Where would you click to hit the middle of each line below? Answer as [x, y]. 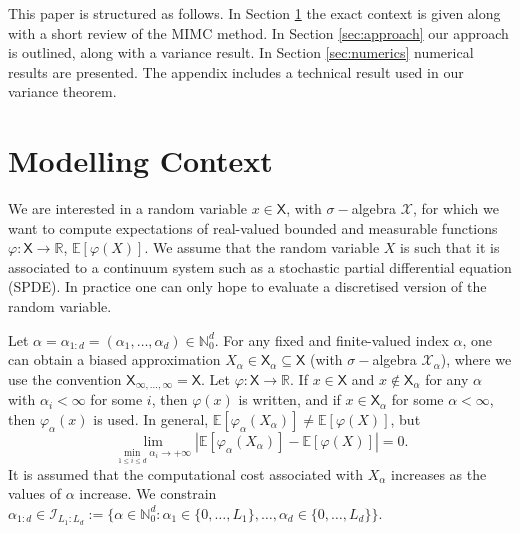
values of [34, 493]
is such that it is [450, 247]
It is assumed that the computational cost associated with [186, 473]
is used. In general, [151, 418]
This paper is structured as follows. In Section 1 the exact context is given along [254, 13]
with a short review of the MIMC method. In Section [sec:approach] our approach [258, 32]
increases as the [439, 473]
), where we [476, 359]
